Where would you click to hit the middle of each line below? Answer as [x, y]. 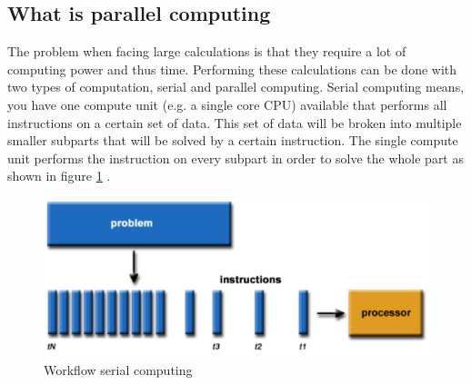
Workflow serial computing [118, 369]
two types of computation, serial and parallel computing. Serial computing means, [236, 87]
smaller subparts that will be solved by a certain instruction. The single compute [233, 140]
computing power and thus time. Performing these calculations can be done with [232, 69]
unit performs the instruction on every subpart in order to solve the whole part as [235, 158]
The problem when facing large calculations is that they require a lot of [207, 51]
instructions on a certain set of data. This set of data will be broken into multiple [235, 122]
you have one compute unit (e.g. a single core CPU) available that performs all [227, 104]
